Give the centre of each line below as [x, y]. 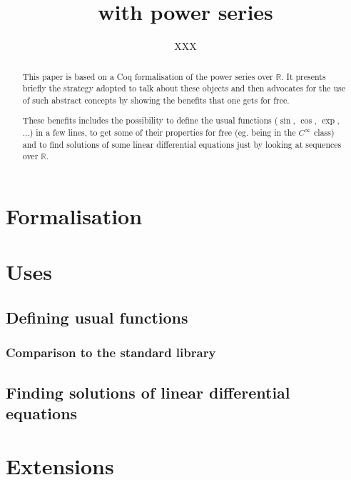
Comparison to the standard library [111, 352]
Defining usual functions [97, 317]
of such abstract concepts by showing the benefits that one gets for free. [156, 100]
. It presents [304, 76]
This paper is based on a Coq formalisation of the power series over [148, 76]
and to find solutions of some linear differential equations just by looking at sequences [182, 144]
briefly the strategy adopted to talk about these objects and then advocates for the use [184, 88]
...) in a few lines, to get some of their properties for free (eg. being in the [159, 132]
